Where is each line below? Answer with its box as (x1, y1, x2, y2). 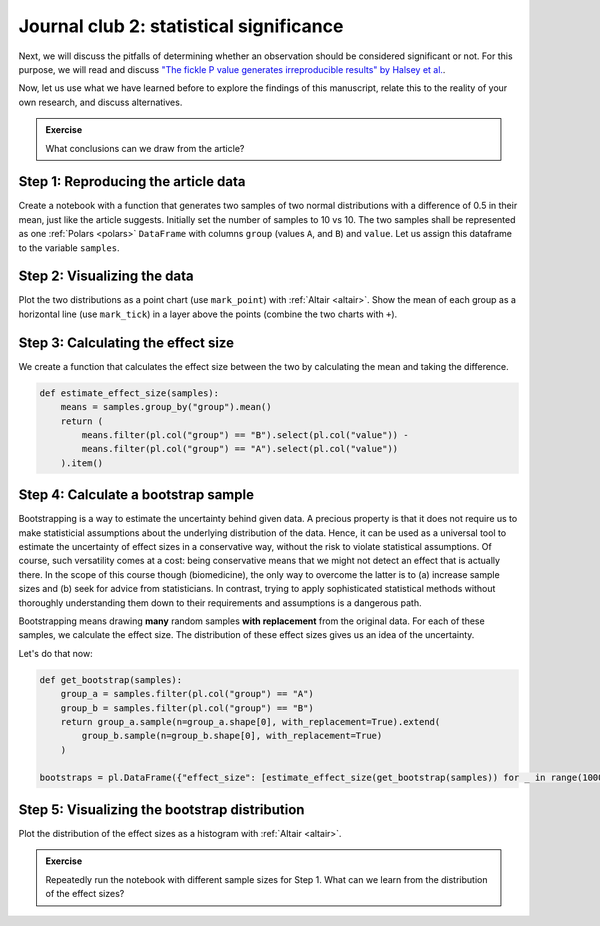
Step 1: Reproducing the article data (18, 173, 246, 190)
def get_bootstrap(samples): (39, 674, 183, 685)
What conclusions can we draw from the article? (45, 142, 245, 154)
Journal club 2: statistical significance (18, 15, 344, 37)
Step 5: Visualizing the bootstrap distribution (18, 801, 305, 818)
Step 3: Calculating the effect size (18, 334, 235, 351)
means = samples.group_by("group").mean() (60, 401, 272, 413)
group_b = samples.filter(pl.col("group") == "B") (60, 702, 314, 714)
